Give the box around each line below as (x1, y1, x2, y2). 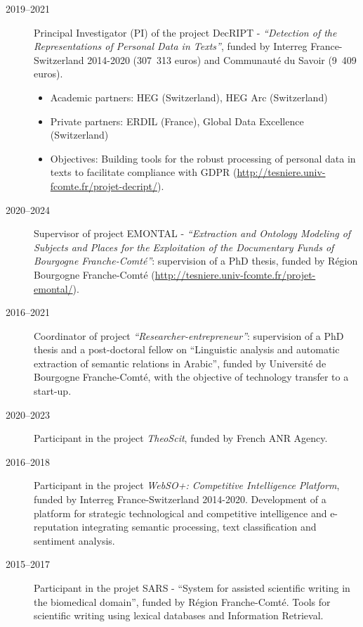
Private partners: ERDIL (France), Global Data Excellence (50, 113, 304, 128)
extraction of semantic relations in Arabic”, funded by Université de (34, 355, 326, 370)
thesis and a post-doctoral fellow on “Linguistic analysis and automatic (34, 342, 340, 357)
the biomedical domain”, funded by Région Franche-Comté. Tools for (34, 594, 331, 609)
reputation (34, 519, 79, 534)
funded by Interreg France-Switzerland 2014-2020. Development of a (34, 492, 326, 507)
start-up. (34, 384, 72, 398)
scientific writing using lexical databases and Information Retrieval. (34, 608, 324, 623)
